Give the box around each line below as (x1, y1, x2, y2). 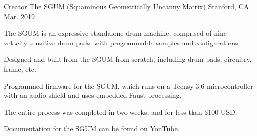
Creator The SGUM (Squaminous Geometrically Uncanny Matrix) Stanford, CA (4, 1, 249, 11)
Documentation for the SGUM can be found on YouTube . (4, 123, 180, 134)
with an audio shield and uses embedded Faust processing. (4, 90, 182, 100)
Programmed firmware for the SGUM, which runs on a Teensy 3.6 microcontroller (4, 80, 253, 91)
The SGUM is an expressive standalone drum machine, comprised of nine (4, 28, 227, 38)
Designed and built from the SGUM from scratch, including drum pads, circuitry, (4, 54, 252, 64)
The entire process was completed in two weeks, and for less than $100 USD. (4, 106, 237, 117)
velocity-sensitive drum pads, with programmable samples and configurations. (4, 37, 240, 47)
